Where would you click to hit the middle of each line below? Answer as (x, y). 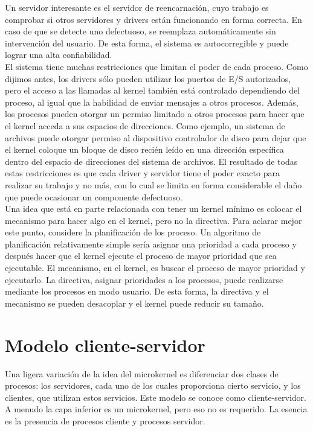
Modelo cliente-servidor (105, 344)
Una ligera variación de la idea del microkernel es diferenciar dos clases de (142, 373)
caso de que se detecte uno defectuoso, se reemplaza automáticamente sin (140, 31)
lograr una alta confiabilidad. (59, 55)
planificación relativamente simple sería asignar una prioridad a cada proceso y (151, 244)
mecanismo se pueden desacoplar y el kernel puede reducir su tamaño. (134, 303)
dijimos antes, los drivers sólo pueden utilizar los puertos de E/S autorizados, (148, 78)
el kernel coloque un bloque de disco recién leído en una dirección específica (144, 149)
